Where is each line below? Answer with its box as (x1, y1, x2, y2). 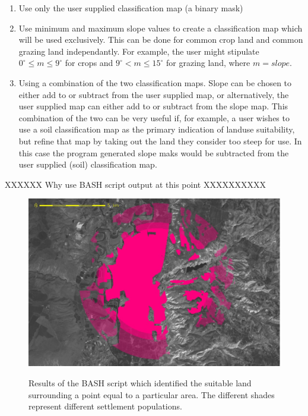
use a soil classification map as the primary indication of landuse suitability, (18, 123, 295, 135)
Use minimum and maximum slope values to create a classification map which (18, 21, 303, 34)
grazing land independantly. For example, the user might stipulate (18, 45, 259, 57)
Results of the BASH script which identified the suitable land (28, 377, 252, 389)
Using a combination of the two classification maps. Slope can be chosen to (18, 76, 292, 89)
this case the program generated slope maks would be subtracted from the (18, 146, 289, 159)
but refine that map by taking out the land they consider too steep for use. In (18, 134, 302, 147)
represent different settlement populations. (28, 400, 182, 412)
